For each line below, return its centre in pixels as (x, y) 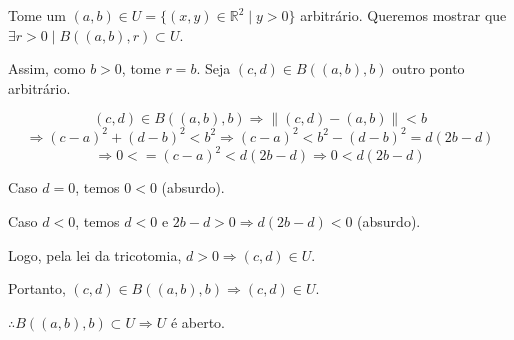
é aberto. (197, 321)
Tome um (37, 15)
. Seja (213, 68)
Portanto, (37, 288)
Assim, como (47, 68)
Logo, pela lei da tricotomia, (95, 254)
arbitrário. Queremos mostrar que (403, 15)
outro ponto (428, 68)
